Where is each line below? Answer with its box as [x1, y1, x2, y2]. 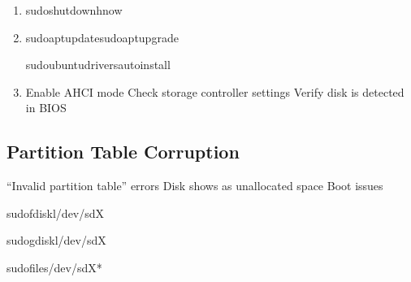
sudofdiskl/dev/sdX [6, 204, 105, 221]
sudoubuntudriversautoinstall [25, 56, 171, 73]
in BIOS [25, 99, 67, 116]
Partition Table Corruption [6, 139, 240, 164]
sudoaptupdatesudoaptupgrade [25, 28, 179, 46]
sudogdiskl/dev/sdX [6, 232, 106, 249]
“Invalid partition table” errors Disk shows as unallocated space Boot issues [6, 177, 383, 194]
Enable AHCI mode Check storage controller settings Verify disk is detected [25, 83, 405, 100]
